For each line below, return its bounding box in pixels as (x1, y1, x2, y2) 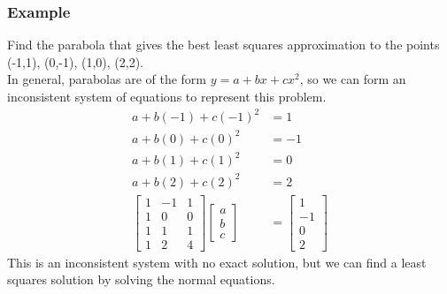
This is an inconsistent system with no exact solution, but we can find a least (7, 253, 427, 271)
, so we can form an (299, 70, 406, 88)
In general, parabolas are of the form (7, 70, 207, 88)
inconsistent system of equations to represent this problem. (7, 87, 327, 105)
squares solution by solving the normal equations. (7, 270, 275, 289)
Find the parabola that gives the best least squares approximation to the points (7, 35, 440, 54)
